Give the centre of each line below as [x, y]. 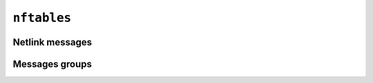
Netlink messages [52, 42]
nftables [42, 18]
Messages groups [52, 64]
